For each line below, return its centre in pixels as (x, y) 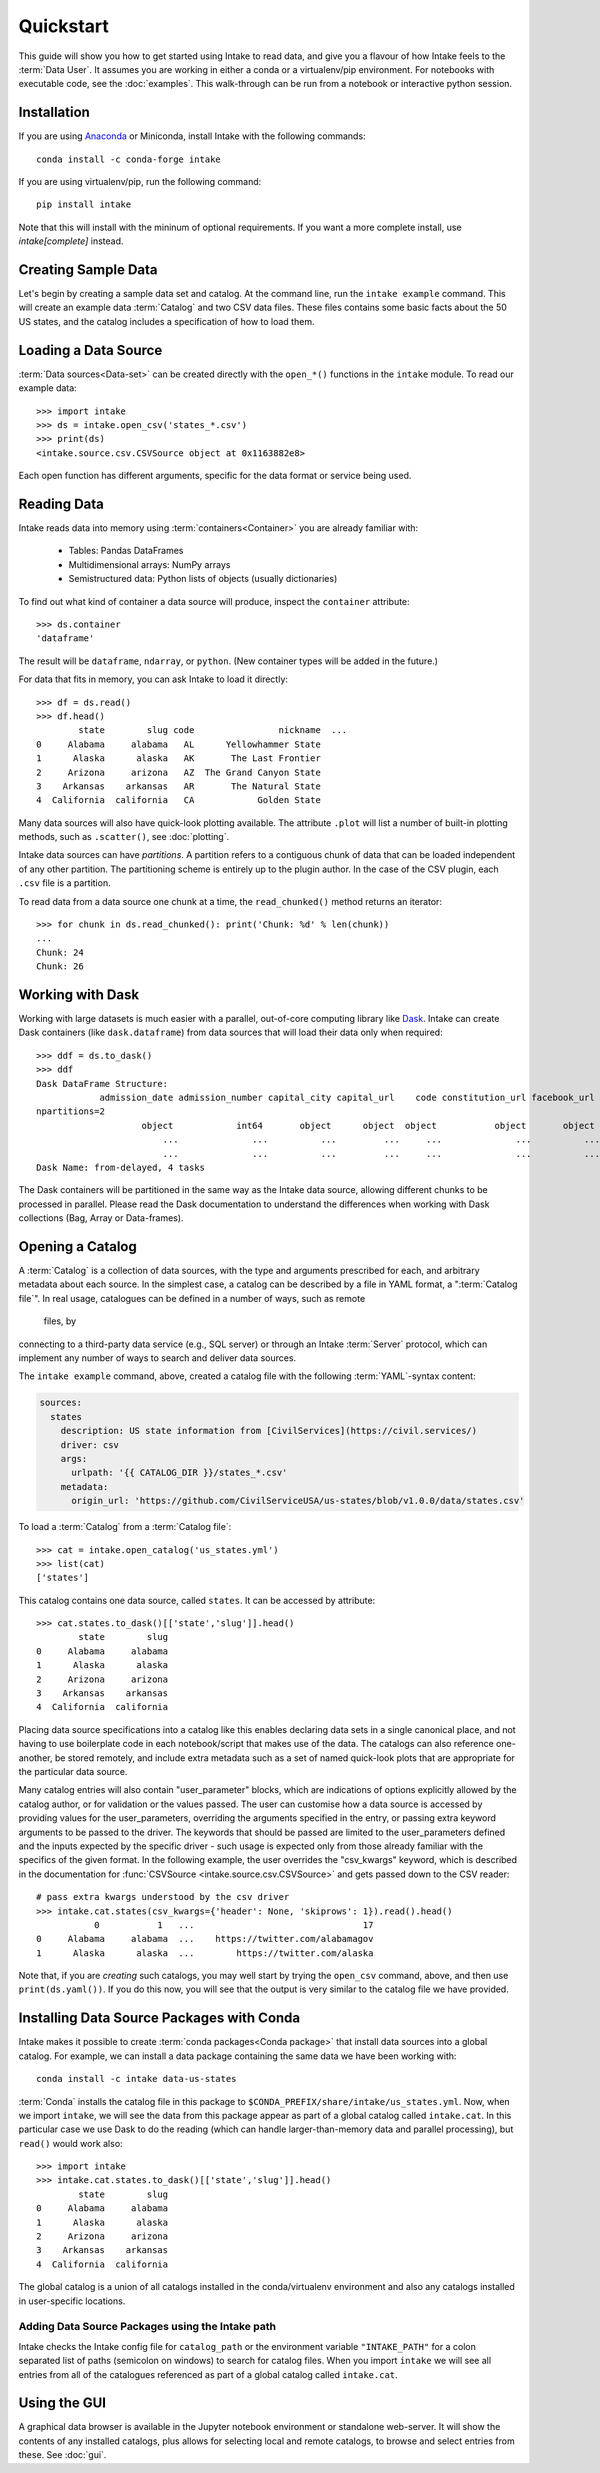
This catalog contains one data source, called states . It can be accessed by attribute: (197, 1600)
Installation (54, 112)
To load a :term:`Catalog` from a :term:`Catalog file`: (125, 1527)
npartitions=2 (70, 1111)
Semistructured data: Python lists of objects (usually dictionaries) (203, 579)
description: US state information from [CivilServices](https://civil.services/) (269, 1431)
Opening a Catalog (77, 1246)
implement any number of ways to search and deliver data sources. (157, 1358)
